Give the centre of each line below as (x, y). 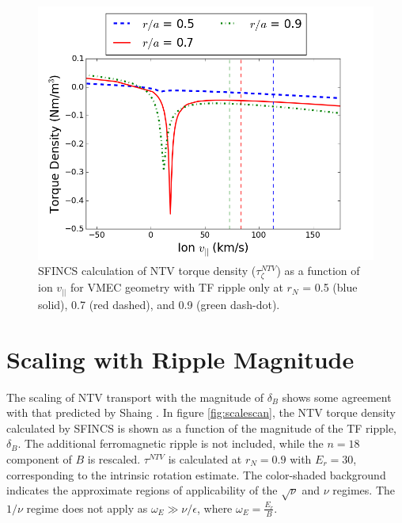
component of (39, 458)
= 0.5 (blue (330, 287)
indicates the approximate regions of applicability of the (142, 490)
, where (214, 508)
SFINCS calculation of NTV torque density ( (147, 271)
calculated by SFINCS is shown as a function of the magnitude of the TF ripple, (202, 428)
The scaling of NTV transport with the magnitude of (135, 397)
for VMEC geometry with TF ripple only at (177, 287)
